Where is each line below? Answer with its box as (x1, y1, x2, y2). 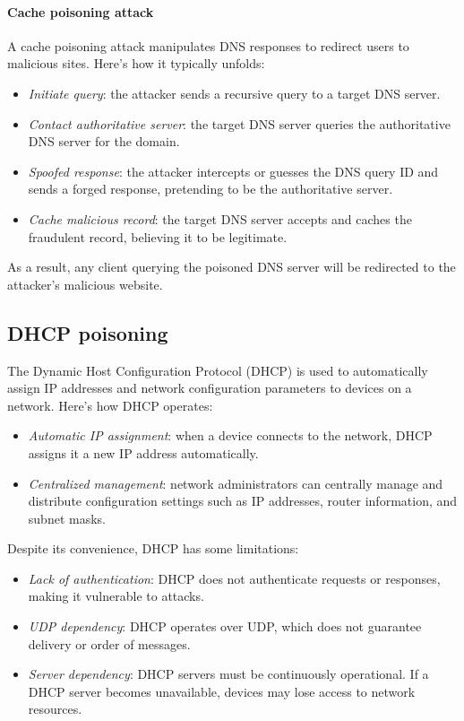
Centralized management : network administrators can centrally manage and (28, 473, 443, 492)
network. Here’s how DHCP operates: (7, 395, 213, 414)
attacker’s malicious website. (7, 274, 163, 293)
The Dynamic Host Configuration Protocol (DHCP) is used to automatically (7, 360, 428, 379)
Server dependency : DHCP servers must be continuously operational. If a (28, 665, 429, 683)
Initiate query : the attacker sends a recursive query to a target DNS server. (28, 83, 441, 102)
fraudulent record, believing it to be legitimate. (28, 227, 288, 246)
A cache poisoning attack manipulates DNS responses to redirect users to (7, 36, 409, 55)
